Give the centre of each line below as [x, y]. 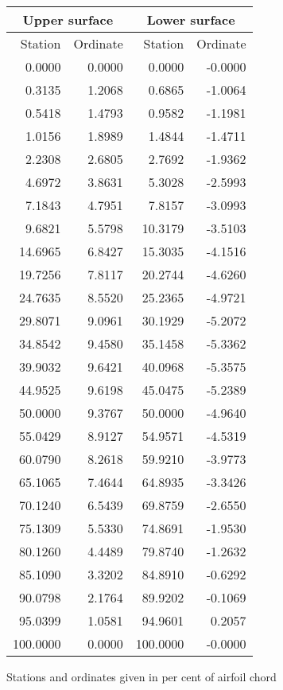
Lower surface [191, 19]
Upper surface [68, 19]
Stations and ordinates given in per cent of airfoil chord [141, 676]
